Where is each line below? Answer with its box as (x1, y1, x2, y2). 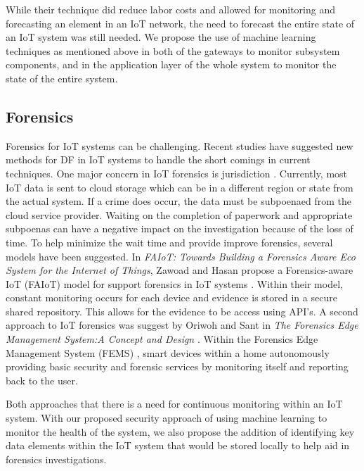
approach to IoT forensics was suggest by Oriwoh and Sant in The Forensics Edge (6, 318, 358, 332)
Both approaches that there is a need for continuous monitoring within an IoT (6, 396, 343, 411)
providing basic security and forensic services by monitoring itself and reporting (6, 359, 349, 374)
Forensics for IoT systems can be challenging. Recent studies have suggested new (6, 138, 353, 153)
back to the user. (6, 372, 78, 387)
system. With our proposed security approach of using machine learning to (6, 410, 327, 425)
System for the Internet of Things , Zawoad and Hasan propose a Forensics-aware (6, 263, 353, 277)
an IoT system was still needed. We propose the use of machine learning (6, 30, 316, 44)
